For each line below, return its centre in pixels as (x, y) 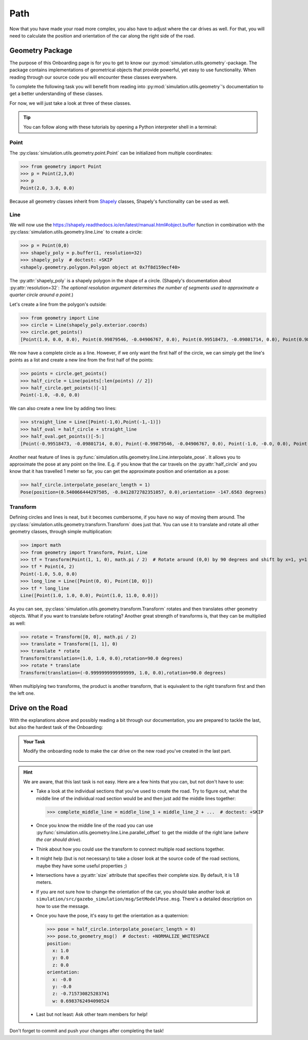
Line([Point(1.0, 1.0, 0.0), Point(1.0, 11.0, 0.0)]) (89, 595)
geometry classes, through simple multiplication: (61, 532)
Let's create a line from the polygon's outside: (58, 304)
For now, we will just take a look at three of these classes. (70, 103)
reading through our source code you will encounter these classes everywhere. (93, 77)
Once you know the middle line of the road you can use (95, 825)
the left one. (22, 693)
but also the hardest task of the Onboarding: (56, 727)
